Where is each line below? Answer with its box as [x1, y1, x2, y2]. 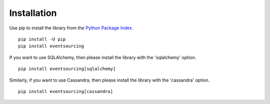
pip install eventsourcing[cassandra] [18, 89, 113, 94]
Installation [9, 7, 57, 18]
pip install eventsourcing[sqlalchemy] [18, 66, 116, 72]
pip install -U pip [18, 36, 66, 42]
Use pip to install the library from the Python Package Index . [9, 25, 133, 31]
